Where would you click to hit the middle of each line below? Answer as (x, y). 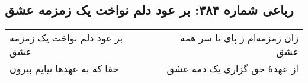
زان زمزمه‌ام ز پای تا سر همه (239, 38)
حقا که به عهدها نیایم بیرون (64, 69)
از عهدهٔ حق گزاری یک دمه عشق (232, 69)
